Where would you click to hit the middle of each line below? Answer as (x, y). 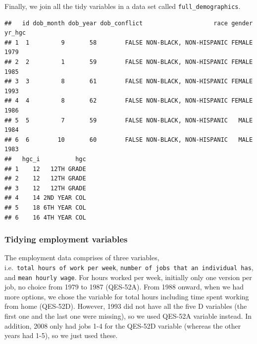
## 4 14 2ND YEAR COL (45, 198)
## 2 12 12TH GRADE (45, 179)
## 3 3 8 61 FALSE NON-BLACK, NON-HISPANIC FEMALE (129, 82)
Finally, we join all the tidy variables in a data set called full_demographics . (123, 6)
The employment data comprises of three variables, (82, 258)
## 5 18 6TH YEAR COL (45, 207)
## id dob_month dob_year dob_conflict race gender (129, 23)
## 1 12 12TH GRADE (45, 169)
